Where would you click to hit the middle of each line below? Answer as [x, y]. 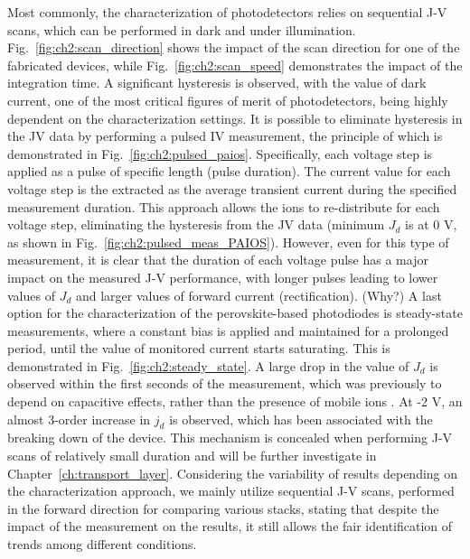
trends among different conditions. [102, 544]
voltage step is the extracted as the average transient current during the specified [232, 188]
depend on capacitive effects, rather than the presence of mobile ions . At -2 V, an [235, 401]
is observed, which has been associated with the [301, 419]
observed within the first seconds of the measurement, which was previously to [225, 383]
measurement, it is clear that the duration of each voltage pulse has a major [218, 260]
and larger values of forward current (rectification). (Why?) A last [258, 295]
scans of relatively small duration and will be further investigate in [192, 456]
